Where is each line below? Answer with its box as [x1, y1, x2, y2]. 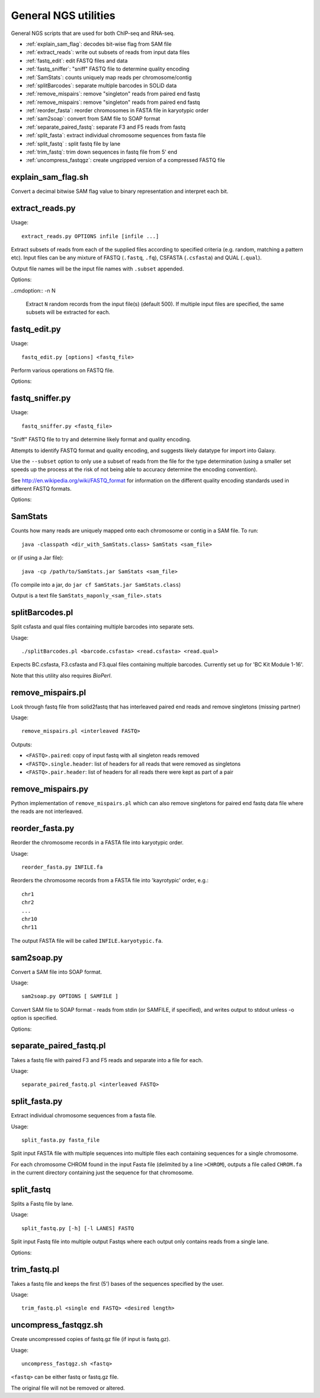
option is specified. [11, 1015, 58, 1022]
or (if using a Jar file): [11, 554, 64, 561]
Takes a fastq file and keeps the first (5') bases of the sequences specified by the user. [11, 1280, 224, 1287]
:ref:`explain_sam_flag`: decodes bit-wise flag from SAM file [25, 40, 172, 47]
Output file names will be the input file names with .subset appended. [11, 265, 184, 272]
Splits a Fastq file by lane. [11, 1200, 73, 1208]
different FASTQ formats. [11, 485, 72, 493]
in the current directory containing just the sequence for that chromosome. [11, 1169, 194, 1176]
